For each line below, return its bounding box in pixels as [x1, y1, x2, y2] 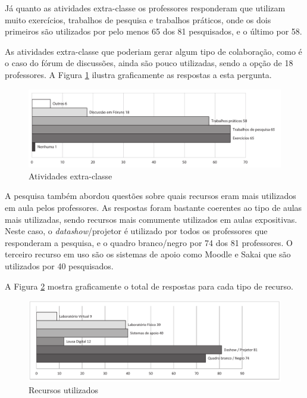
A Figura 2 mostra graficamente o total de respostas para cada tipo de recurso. [5, 279, 293, 292]
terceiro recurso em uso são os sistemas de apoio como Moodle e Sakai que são [5, 248, 291, 260]
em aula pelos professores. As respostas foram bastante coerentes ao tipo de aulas [5, 201, 302, 214]
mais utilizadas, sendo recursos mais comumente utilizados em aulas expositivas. [5, 213, 297, 225]
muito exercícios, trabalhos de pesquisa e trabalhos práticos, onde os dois [5, 13, 271, 26]
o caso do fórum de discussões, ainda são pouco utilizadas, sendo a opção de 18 [5, 57, 293, 69]
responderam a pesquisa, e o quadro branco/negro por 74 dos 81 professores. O [5, 236, 293, 248]
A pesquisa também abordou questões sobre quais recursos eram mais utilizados [5, 189, 296, 202]
